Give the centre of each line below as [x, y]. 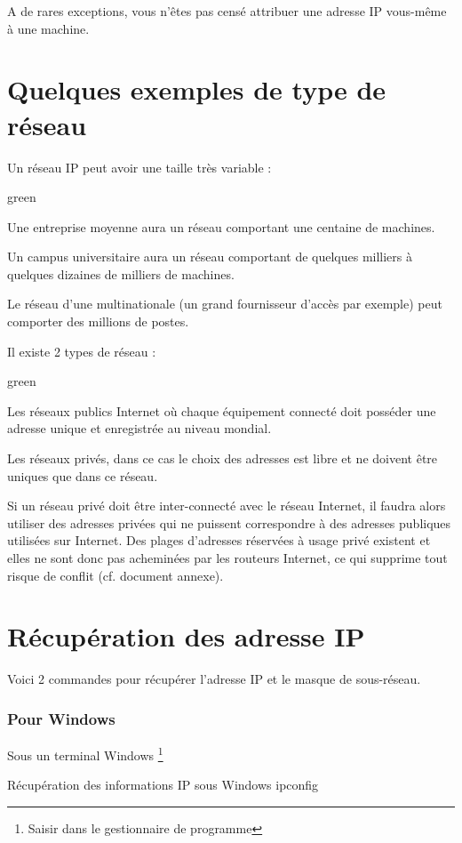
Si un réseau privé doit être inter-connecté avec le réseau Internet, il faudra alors [227, 506]
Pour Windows [61, 718]
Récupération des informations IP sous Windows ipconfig [163, 785]
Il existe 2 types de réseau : [82, 351]
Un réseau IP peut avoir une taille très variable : [139, 167]
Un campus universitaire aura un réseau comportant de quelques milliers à [210, 257]
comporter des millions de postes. [98, 321]
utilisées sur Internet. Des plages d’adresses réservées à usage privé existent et [219, 540]
